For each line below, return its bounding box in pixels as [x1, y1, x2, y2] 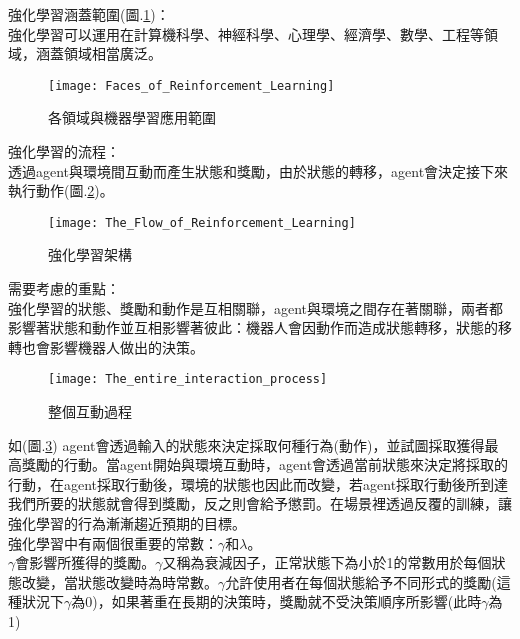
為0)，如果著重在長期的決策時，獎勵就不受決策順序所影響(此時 [71, 591, 482, 612]
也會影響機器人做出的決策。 [21, 336, 204, 357]
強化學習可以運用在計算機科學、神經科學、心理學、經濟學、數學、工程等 [8, 23, 484, 44]
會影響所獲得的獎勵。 [15, 552, 156, 573]
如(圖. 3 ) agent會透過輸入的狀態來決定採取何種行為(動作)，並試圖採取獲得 [8, 434, 485, 455]
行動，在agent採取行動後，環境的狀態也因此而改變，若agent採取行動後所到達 [8, 473, 509, 494]
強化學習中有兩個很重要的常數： [8, 532, 218, 553]
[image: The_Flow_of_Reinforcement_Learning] [48, 215, 356, 230]
